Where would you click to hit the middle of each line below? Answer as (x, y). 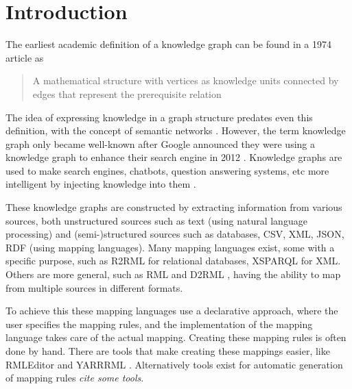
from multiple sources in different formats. (94, 287)
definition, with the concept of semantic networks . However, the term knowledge (176, 130)
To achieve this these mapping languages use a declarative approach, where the (172, 311)
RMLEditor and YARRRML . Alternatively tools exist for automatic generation (174, 364)
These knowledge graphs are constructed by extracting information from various (174, 207)
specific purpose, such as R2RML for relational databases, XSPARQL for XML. (173, 261)
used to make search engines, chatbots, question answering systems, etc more (167, 170)
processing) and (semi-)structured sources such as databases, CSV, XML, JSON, (175, 234)
